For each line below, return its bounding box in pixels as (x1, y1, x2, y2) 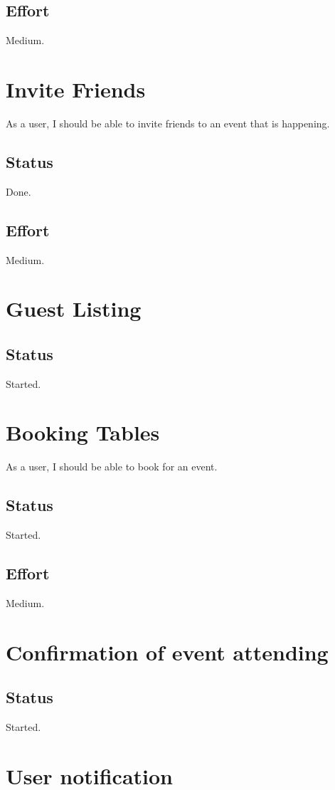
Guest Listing (6, 294, 142, 323)
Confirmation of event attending (6, 637, 329, 666)
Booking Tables (6, 418, 160, 447)
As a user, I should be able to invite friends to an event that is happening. (6, 115, 330, 130)
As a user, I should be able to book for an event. (6, 459, 218, 474)
